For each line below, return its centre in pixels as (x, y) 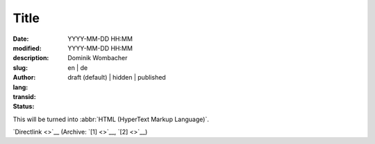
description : (31, 58)
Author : (24, 78)
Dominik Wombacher (98, 58)
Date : (21, 39)
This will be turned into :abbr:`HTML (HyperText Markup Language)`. (111, 119)
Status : (24, 107)
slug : (20, 67)
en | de (78, 67)
